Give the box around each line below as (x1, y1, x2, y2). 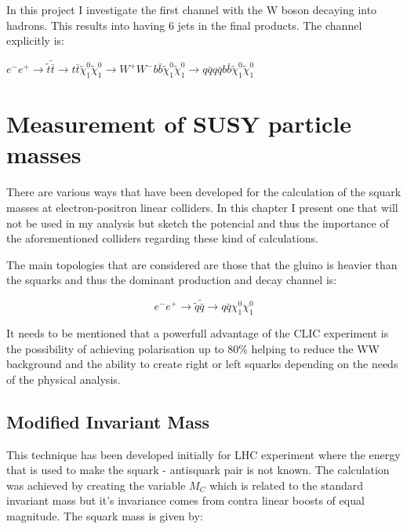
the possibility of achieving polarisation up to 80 (6, 340, 239, 356)
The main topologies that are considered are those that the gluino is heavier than (6, 256, 398, 272)
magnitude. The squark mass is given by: (6, 508, 203, 524)
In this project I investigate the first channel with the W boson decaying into (6, 2, 377, 17)
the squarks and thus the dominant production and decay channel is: (6, 272, 337, 288)
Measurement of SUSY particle (6, 108, 351, 140)
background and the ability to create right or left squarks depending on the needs (6, 356, 398, 372)
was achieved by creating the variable (6, 476, 186, 493)
